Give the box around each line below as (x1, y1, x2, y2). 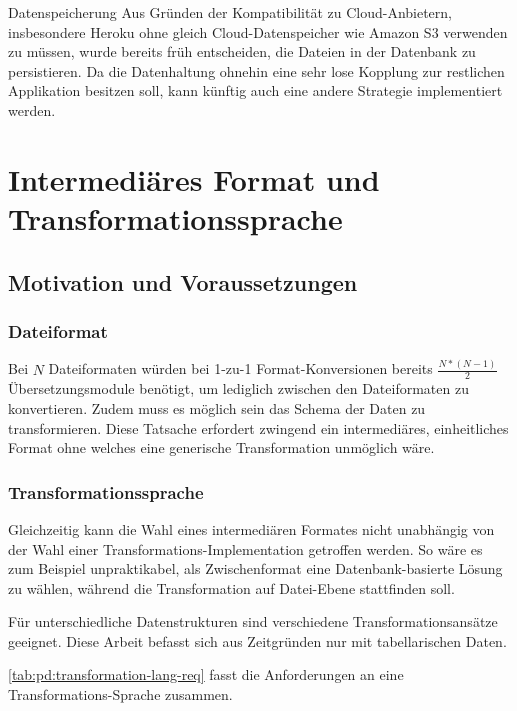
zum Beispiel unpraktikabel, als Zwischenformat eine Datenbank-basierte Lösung (8, 558, 503, 579)
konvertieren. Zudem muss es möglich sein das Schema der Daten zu (8, 397, 426, 418)
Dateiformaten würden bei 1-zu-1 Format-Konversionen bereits (48, 358, 433, 379)
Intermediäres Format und (8, 158, 380, 199)
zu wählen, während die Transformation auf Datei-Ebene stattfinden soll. (8, 577, 455, 598)
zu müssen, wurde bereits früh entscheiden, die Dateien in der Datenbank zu (8, 41, 476, 62)
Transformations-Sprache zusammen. (8, 684, 233, 705)
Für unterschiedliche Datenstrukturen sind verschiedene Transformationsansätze (8, 611, 498, 632)
